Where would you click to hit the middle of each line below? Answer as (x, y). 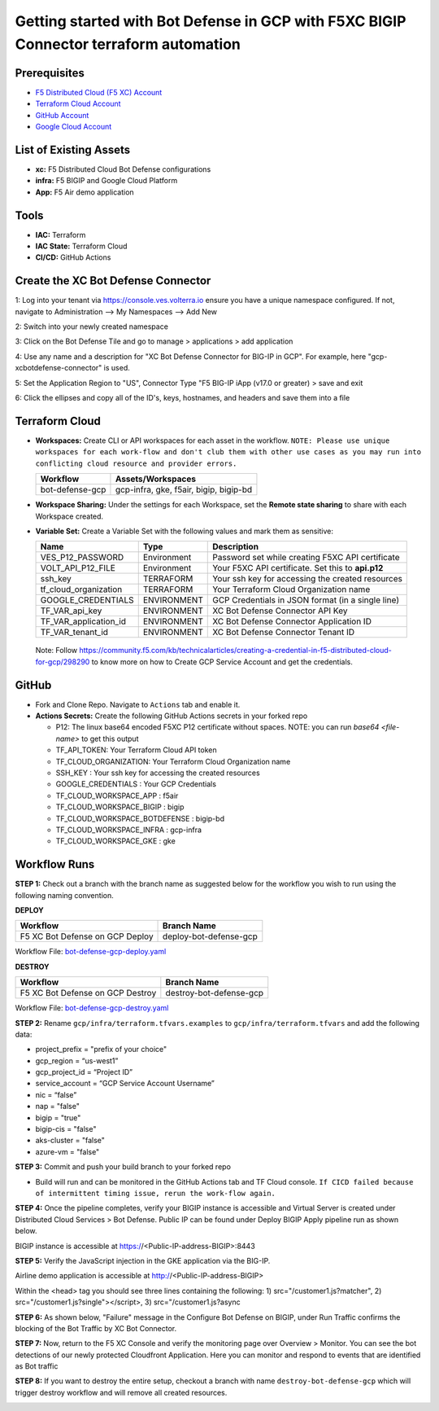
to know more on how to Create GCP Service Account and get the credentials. (222, 662)
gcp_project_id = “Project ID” (84, 1072)
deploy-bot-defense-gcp (210, 936)
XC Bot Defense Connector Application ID (292, 621)
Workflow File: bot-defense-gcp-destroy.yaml (92, 1008)
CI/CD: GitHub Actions (73, 257)
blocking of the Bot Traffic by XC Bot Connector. (96, 1328)
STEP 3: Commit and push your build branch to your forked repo (123, 1167)
